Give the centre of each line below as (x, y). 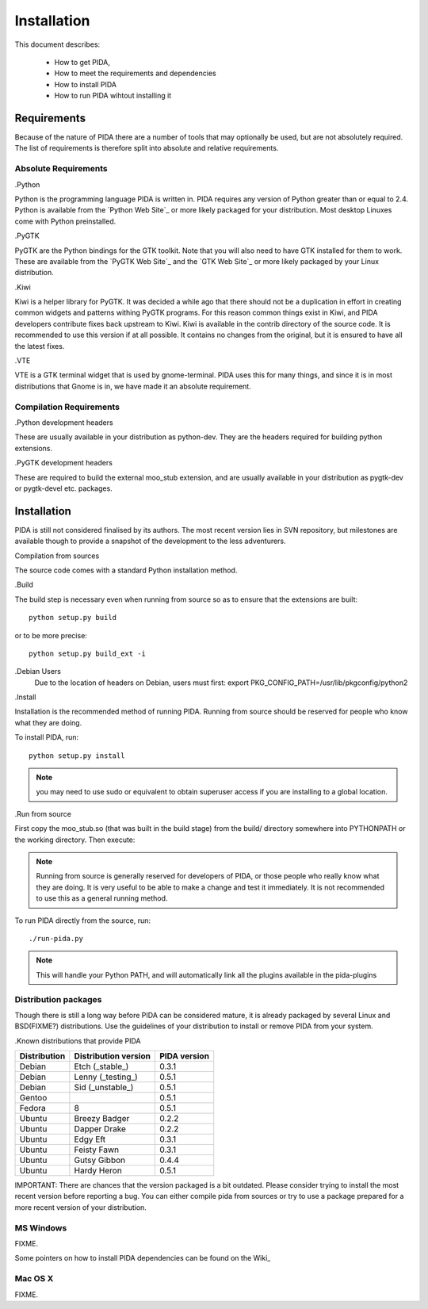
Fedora (33, 1108)
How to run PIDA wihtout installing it (113, 96)
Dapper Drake (100, 1129)
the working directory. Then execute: (75, 840)
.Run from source (43, 813)
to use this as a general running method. (102, 898)
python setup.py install (77, 756)
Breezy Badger (102, 1119)
